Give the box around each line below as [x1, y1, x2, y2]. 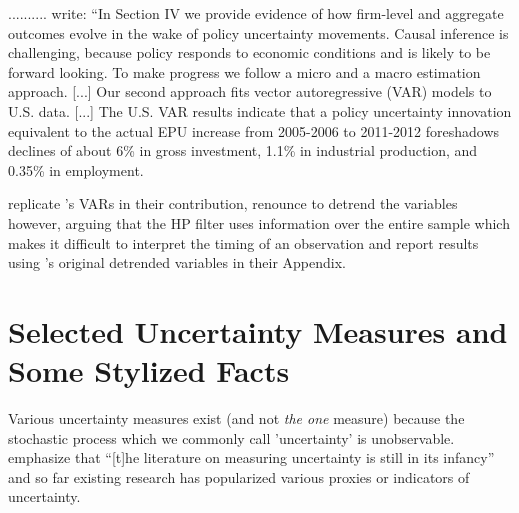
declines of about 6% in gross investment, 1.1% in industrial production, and [8, 140, 478, 161]
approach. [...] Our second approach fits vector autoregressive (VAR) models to [8, 81, 492, 102]
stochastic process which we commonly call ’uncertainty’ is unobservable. [8, 427, 455, 448]
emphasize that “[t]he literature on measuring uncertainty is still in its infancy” [8, 447, 495, 468]
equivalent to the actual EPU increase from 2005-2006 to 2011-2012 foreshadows [8, 120, 500, 141]
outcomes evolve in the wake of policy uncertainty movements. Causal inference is [8, 22, 509, 43]
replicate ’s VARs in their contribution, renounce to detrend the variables [8, 193, 458, 214]
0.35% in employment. [8, 159, 144, 180]
